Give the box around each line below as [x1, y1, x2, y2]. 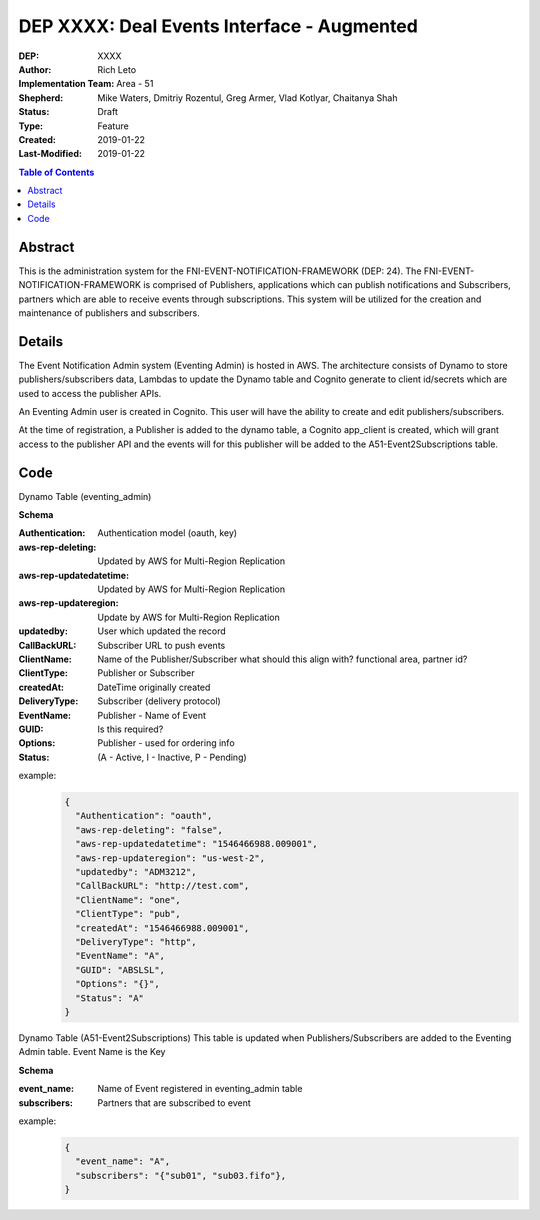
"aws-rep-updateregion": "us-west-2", [75, 852, 265, 864]
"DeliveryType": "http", [75, 936, 197, 947]
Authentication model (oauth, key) [97, 527, 238, 539]
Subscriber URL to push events [97, 639, 226, 651]
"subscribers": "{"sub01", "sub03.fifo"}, [75, 1170, 287, 1181]
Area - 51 [116, 78, 154, 90]
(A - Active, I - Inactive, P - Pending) [97, 751, 247, 763]
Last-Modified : [18, 148, 82, 160]
